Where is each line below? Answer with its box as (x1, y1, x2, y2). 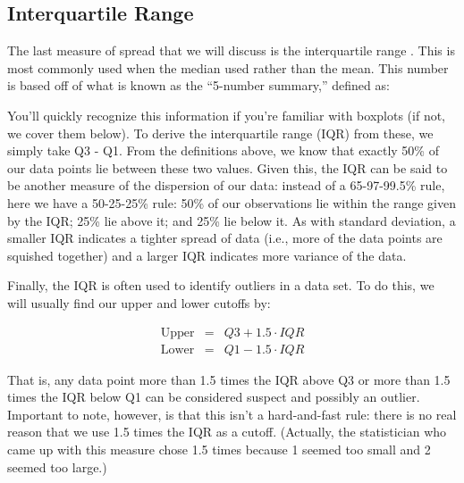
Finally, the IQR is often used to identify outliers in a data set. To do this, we (7, 276, 434, 295)
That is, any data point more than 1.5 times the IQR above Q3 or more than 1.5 (7, 370, 451, 388)
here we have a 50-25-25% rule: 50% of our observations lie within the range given (7, 193, 456, 212)
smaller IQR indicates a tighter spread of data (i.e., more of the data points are (7, 229, 443, 247)
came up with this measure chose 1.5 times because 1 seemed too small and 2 (7, 439, 431, 458)
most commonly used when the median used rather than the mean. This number (7, 58, 449, 77)
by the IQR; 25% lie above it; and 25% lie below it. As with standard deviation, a (7, 211, 456, 229)
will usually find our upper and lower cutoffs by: (7, 293, 271, 312)
